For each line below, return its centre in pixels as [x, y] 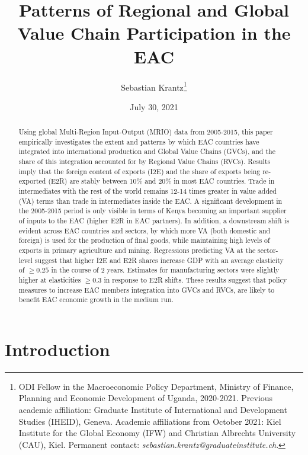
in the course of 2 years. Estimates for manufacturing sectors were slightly [165, 270]
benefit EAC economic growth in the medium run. [96, 299]
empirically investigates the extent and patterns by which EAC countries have [139, 141]
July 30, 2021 [154, 106]
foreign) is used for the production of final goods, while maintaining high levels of [144, 240]
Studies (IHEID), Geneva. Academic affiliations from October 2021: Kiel [150, 421]
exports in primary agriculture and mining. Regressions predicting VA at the [137, 250]
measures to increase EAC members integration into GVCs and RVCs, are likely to [147, 289]
